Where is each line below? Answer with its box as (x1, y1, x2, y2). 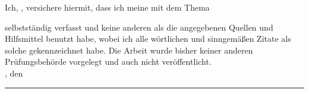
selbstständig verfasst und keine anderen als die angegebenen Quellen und (5, 21, 273, 33)
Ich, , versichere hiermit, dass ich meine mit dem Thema (5, 1, 210, 13)
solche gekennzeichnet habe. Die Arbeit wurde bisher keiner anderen (5, 44, 253, 56)
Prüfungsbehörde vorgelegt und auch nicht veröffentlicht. (5, 55, 212, 68)
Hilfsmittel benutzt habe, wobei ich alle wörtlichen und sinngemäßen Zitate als (5, 32, 291, 45)
